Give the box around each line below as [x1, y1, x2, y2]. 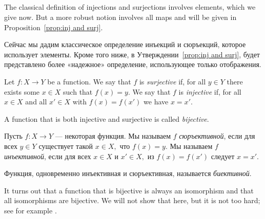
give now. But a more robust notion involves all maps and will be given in [4, 11, 237, 22]
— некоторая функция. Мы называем [55, 130, 171, 141]
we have [144, 96, 169, 107]
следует [211, 150, 235, 161]
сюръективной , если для [179, 130, 255, 141]
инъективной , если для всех [4, 150, 91, 161]
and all [25, 96, 47, 107]
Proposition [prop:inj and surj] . [4, 21, 103, 32]
